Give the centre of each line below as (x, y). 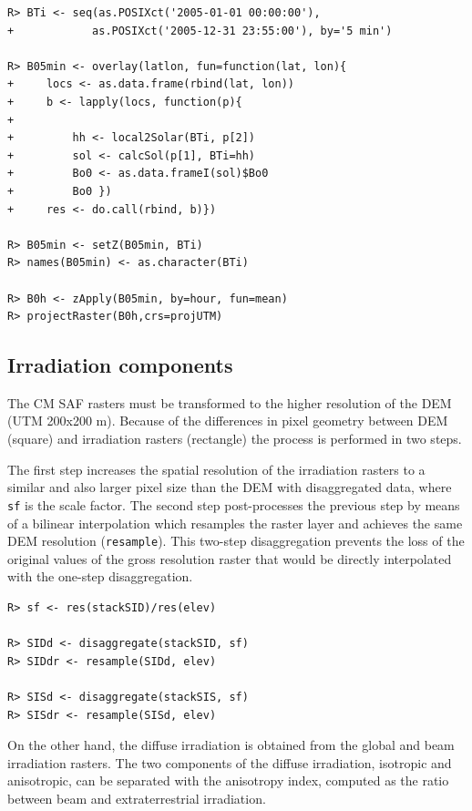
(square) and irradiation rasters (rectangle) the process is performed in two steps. (235, 439)
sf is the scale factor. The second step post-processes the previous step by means (234, 504)
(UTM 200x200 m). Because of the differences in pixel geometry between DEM (228, 421)
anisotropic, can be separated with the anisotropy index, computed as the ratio (228, 780)
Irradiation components (120, 365)
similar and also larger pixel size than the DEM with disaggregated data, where (230, 487)
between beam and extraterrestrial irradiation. (137, 798)
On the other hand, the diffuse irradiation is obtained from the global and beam (231, 745)
